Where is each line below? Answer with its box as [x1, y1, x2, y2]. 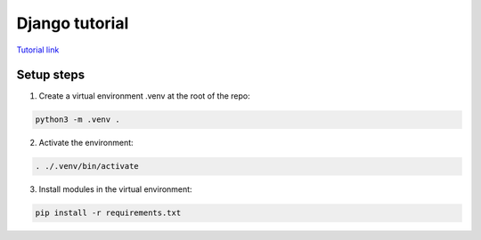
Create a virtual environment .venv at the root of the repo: [38, 91, 250, 101]
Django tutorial [16, 13, 129, 33]
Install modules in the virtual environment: [38, 184, 192, 195]
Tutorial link [16, 44, 60, 55]
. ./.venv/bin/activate [35, 161, 140, 172]
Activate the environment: [38, 138, 134, 148]
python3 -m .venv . [35, 115, 120, 124]
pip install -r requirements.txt [35, 208, 182, 218]
